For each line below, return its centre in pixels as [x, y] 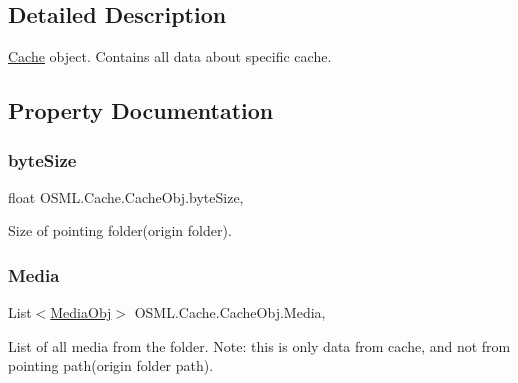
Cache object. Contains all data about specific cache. [170, 56]
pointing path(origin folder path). [111, 365]
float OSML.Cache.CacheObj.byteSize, [126, 196]
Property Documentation [141, 110]
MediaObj [81, 312]
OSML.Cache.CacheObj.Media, [230, 312]
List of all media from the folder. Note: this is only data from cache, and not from [259, 345]
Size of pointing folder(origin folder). [120, 230]
